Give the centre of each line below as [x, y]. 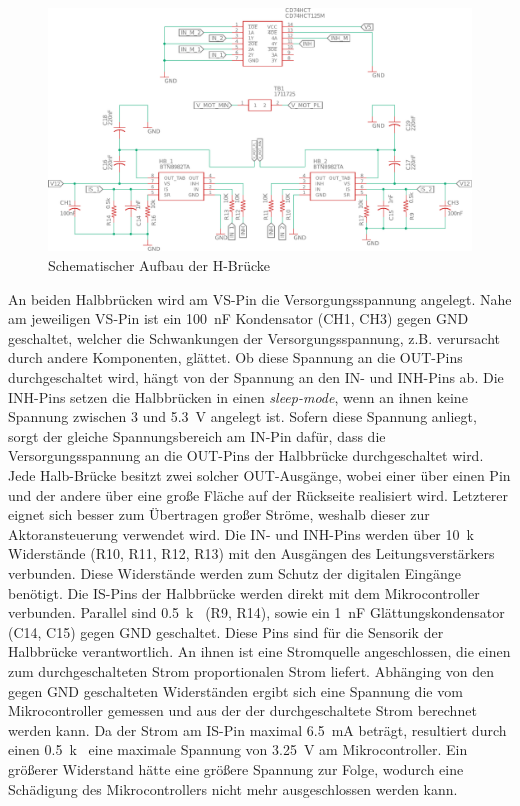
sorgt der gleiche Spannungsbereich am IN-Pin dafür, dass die [197, 435]
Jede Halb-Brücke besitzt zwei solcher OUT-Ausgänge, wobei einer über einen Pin [259, 475]
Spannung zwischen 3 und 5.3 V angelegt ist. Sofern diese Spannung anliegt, [242, 416]
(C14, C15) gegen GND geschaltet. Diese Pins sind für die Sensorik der [226, 631]
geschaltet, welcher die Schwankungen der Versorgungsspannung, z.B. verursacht [254, 337]
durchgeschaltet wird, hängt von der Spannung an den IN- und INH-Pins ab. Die [256, 377]
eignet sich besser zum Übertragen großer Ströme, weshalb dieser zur [219, 514]
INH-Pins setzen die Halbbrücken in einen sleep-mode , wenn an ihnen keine [238, 396]
